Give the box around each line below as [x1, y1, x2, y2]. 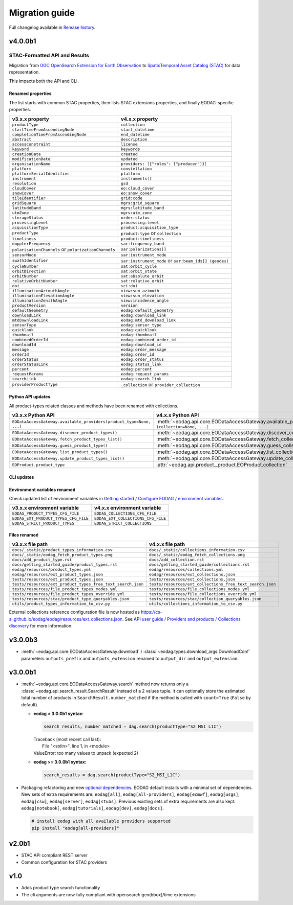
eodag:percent [120, 366, 152, 371]
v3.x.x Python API [12, 412, 55, 418]
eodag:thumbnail [120, 332, 157, 337]
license [120, 141, 138, 147]
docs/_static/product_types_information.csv [12, 547, 113, 553]
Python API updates [9, 394, 51, 400]
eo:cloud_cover [120, 186, 155, 191]
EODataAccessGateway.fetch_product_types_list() [12, 436, 122, 441]
